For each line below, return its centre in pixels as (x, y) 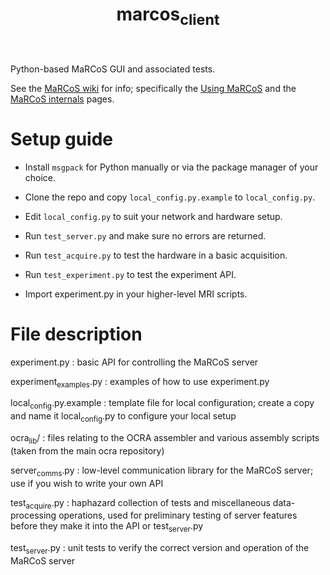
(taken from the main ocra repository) (87, 450)
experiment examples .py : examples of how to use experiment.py (140, 382)
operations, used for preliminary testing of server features (178, 515)
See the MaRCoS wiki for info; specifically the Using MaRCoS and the (153, 88)
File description (76, 334)
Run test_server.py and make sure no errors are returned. (145, 235)
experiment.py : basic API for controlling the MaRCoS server (134, 362)
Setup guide (62, 139)
